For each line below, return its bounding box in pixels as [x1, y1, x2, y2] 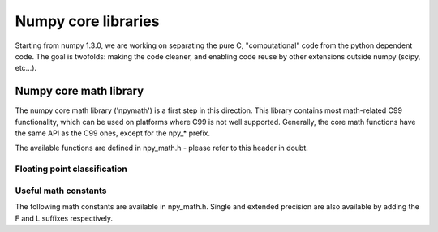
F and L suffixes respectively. [15, 213, 114, 223]
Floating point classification [15, 163, 127, 174]
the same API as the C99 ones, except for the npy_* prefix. [15, 128, 211, 138]
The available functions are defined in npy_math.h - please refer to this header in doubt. [15, 143, 308, 153]
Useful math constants [15, 185, 107, 196]
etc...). [15, 63, 36, 73]
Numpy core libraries [15, 12, 160, 30]
